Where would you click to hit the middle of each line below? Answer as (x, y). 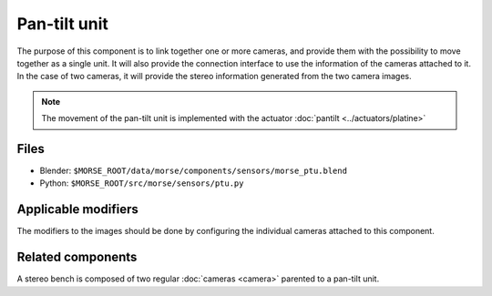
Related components (77, 257)
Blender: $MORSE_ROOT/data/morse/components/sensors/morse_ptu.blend (194, 171)
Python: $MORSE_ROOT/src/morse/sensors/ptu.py (142, 183)
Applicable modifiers (77, 209)
